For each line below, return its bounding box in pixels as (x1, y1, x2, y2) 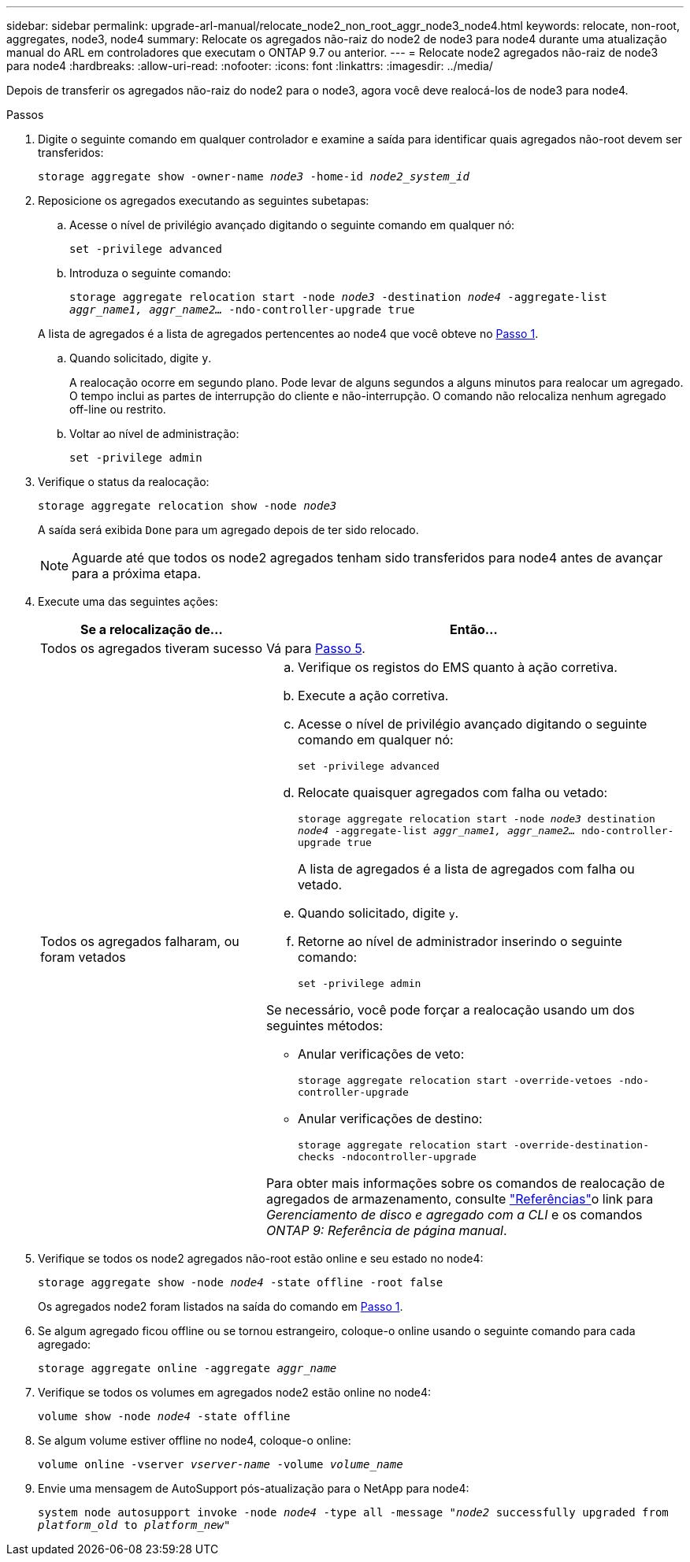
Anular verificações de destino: (297, 1111, 483, 1126)
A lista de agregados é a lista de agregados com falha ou (297, 861, 635, 877)
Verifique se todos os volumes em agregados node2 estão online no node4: (38, 1386, 432, 1399)
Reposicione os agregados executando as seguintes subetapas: (38, 194, 369, 207)
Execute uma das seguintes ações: (38, 595, 218, 608)
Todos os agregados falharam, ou (40, 933, 239, 949)
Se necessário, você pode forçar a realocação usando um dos (265, 1002, 635, 1018)
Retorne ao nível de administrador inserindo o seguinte (297, 933, 622, 949)
